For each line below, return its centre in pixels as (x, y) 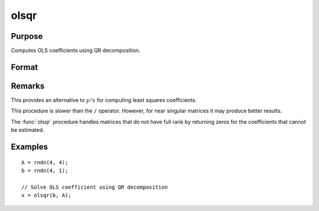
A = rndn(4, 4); (45, 162)
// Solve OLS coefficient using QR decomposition (95, 187)
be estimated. (27, 130)
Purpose (27, 36)
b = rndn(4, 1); (45, 170)
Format (25, 67)
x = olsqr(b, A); (46, 195)
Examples (30, 146)
